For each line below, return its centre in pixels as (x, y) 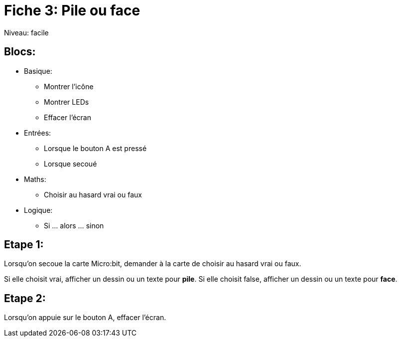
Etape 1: (24, 245)
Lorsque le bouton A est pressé (95, 148)
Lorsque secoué (70, 164)
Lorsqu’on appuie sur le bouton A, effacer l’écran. (85, 318)
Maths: (35, 179)
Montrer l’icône (69, 86)
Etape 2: (25, 298)
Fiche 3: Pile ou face (72, 10)
